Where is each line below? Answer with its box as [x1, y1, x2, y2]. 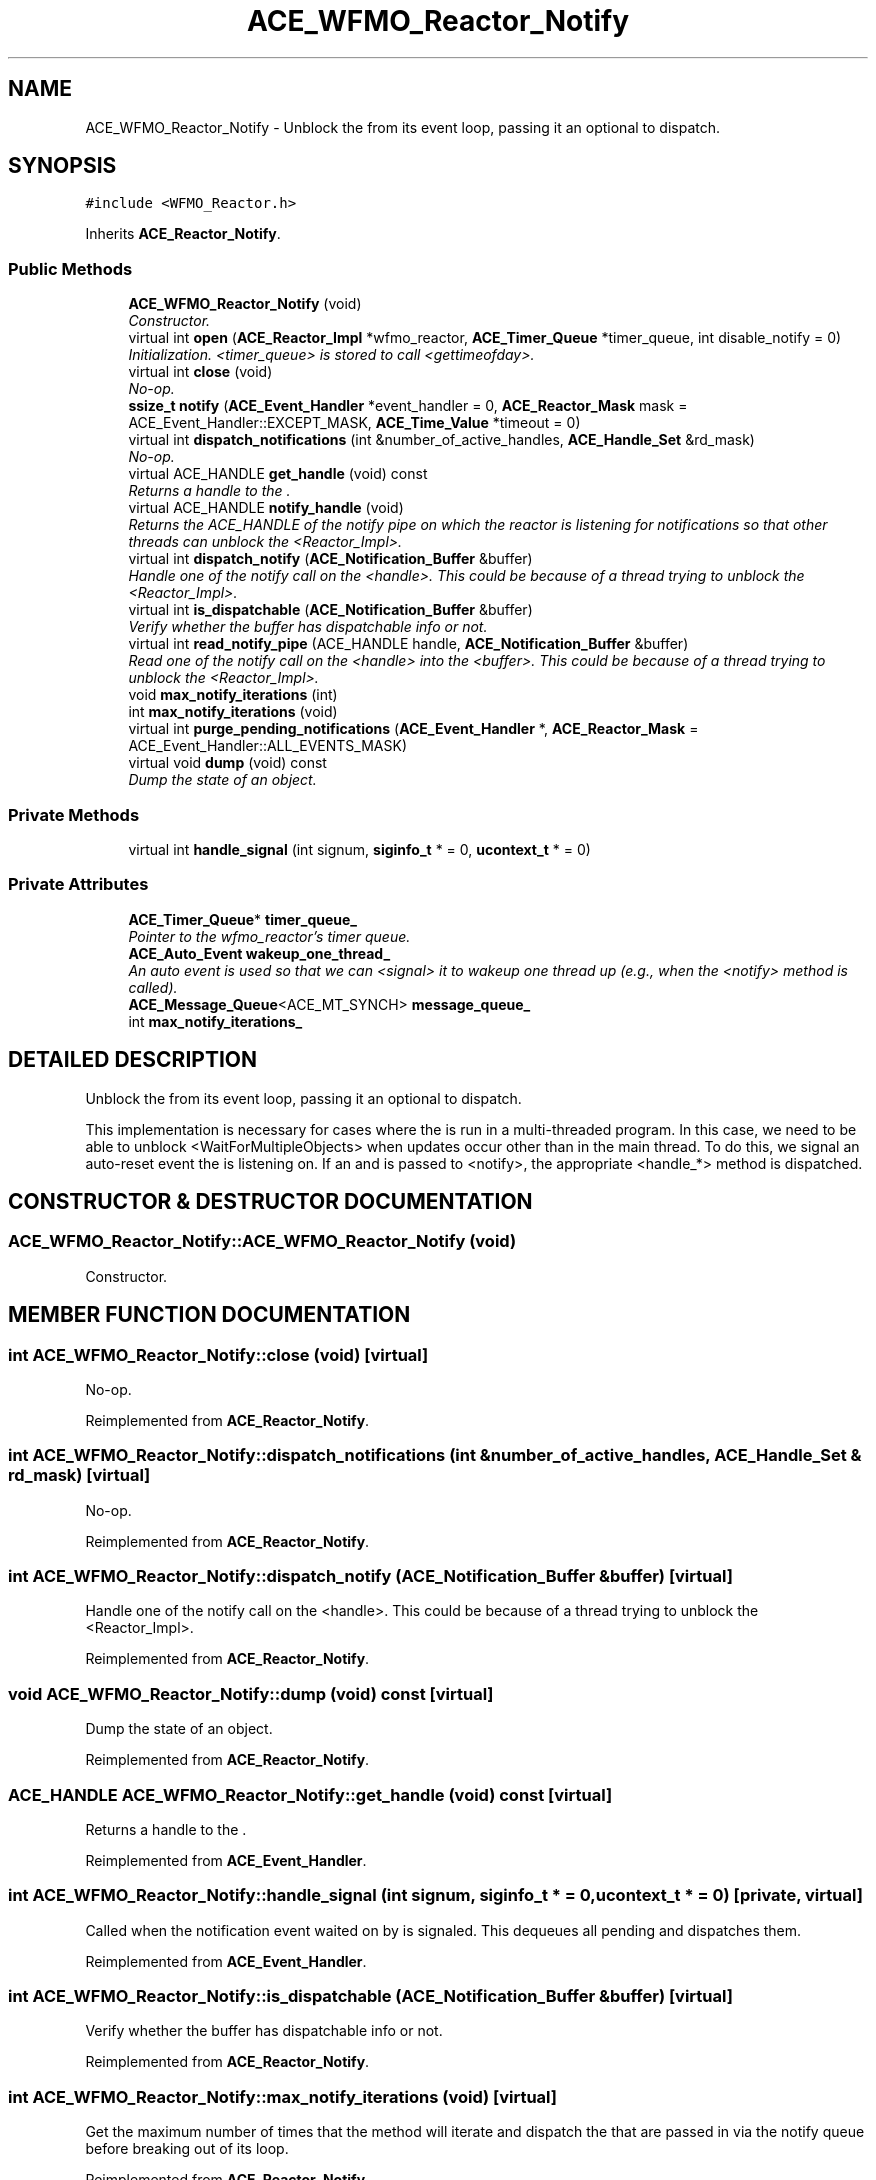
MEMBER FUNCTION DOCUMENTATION [8, 1302, 411, 1328]
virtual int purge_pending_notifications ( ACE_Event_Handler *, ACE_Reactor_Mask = [128, 720, 699, 738]
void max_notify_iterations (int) [128, 686, 338, 704]
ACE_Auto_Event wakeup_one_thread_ [128, 944, 391, 962]
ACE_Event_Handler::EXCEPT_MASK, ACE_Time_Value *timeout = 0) [128, 414, 581, 432]
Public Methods [8, 258, 133, 279]
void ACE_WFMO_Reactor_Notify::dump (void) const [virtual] [8, 1683, 494, 1704]
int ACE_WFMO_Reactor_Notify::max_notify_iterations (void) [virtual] [8, 2086, 557, 2107]
